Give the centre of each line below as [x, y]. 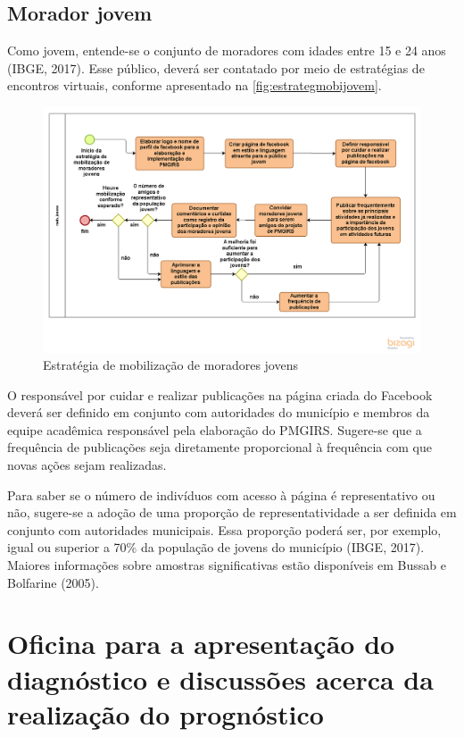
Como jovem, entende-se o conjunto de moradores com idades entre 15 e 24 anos [227, 50]
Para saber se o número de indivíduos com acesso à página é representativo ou [221, 494]
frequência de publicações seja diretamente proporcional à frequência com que [220, 447]
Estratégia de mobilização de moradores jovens [170, 365]
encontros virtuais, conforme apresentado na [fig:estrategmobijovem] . [195, 85]
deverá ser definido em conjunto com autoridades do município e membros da [219, 412]
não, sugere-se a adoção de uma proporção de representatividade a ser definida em [232, 512]
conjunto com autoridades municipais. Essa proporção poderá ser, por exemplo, [224, 529]
